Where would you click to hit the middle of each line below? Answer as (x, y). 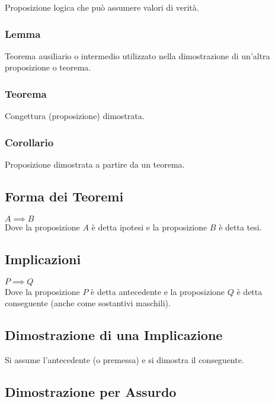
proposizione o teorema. (48, 67)
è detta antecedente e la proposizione (158, 291)
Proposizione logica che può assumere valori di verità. (102, 7)
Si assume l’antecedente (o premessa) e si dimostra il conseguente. (124, 360)
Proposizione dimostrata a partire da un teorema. (95, 164)
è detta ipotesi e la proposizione (149, 227)
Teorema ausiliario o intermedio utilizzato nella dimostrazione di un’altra (137, 55)
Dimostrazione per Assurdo (91, 392)
